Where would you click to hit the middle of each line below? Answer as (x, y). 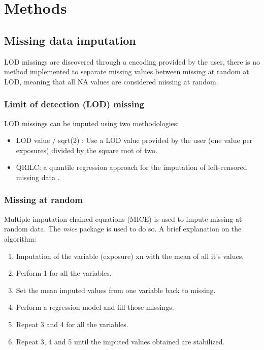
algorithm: (20, 238)
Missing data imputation (70, 40)
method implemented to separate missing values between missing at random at (127, 71)
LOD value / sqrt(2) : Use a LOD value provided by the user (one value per (134, 140)
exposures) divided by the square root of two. (87, 150)
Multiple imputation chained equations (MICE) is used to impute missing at (123, 218)
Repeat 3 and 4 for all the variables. (72, 324)
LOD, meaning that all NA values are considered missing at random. (111, 81)
